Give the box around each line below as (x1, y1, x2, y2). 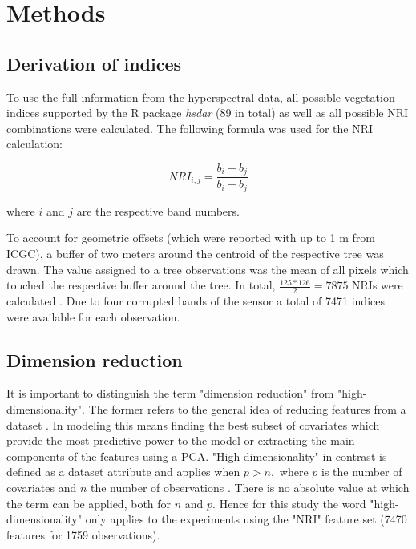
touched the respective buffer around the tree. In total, (6, 277, 276, 293)
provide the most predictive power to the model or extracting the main (6, 432, 355, 449)
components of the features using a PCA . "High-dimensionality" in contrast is (6, 447, 387, 464)
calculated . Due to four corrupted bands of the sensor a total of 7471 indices (6, 293, 385, 309)
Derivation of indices (6, 50, 182, 75)
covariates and (6, 479, 77, 496)
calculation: (6, 135, 63, 152)
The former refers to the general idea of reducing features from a (88, 401, 406, 418)
